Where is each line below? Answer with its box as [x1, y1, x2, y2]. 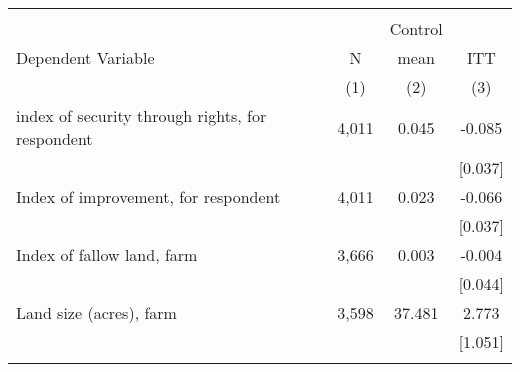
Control [389, 17, 443, 40]
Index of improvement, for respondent [16, 185, 281, 208]
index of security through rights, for [16, 104, 267, 127]
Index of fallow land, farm [16, 243, 198, 266]
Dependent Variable [16, 46, 155, 69]
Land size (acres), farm [16, 301, 177, 324]
